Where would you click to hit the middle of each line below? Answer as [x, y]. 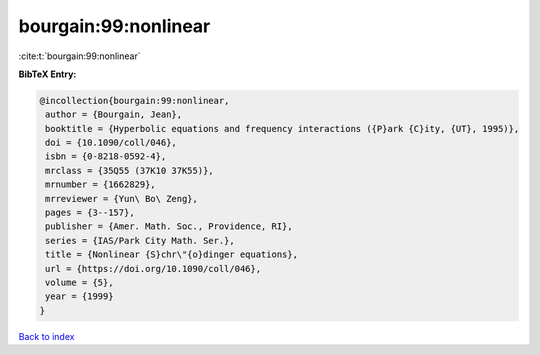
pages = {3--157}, [90, 213]
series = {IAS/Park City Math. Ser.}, [140, 240]
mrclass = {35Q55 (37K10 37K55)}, [129, 170]
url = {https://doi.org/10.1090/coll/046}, [153, 268]
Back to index [46, 336]
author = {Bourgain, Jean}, [114, 114]
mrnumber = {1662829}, [101, 184]
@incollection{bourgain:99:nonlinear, [134, 100]
